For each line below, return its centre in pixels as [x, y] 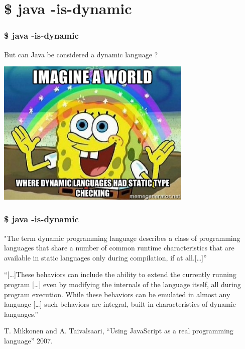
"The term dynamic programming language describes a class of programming [122, 238]
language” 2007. [28, 340]
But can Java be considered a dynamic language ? [81, 54]
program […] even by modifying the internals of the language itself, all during [122, 284]
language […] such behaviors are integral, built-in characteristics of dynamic [120, 304]
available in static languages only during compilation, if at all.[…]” [105, 257]
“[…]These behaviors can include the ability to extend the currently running [120, 274]
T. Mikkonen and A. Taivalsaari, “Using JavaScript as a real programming [119, 331]
